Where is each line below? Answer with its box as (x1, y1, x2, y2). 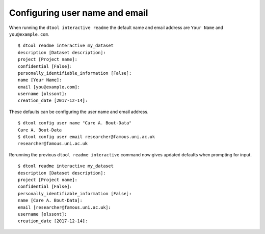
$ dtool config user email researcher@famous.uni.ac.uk (18, 134, 155, 140)
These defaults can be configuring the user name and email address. (9, 109, 149, 115)
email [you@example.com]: (18, 84, 80, 89)
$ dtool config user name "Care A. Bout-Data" (18, 120, 132, 126)
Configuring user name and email (9, 7, 148, 18)
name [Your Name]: (18, 77, 62, 83)
